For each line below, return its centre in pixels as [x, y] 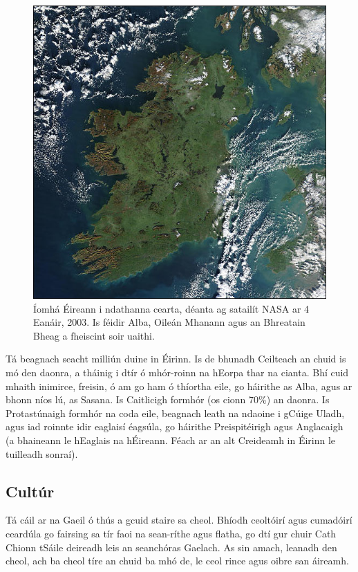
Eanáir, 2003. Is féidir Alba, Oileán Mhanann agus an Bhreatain [169, 322]
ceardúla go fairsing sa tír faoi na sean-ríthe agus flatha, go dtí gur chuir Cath [171, 533]
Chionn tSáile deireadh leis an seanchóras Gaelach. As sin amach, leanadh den [171, 547]
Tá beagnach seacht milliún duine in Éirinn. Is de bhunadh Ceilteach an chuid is [176, 359]
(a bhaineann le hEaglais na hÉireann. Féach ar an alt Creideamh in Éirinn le [171, 440]
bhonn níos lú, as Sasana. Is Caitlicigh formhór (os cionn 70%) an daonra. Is [168, 399]
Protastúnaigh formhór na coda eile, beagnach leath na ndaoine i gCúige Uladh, [175, 413]
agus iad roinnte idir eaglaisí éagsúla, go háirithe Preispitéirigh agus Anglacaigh [175, 426]
